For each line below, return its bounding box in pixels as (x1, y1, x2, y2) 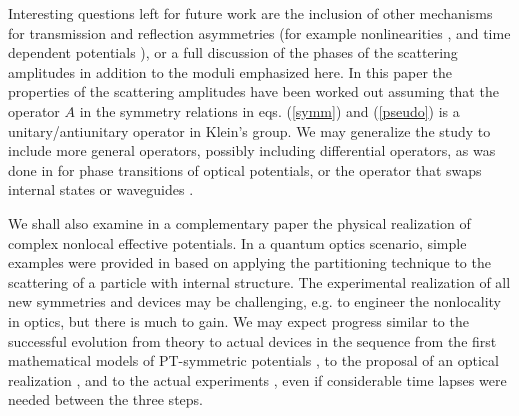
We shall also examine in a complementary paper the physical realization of (8, 212, 471, 233)
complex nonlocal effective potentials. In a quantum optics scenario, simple (8, 232, 467, 253)
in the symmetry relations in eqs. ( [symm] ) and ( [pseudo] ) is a (79, 100, 460, 121)
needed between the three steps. (8, 389, 203, 410)
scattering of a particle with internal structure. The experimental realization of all (8, 271, 511, 292)
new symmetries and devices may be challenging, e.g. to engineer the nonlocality (8, 291, 501, 312)
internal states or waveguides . (8, 179, 194, 200)
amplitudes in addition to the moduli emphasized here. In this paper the (8, 61, 453, 82)
